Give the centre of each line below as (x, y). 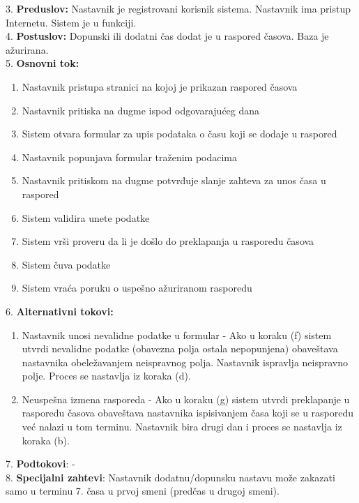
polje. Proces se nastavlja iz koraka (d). (106, 376)
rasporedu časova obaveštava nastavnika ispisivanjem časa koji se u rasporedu (188, 413)
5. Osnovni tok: (43, 63)
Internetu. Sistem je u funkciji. (71, 22)
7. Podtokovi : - (40, 464)
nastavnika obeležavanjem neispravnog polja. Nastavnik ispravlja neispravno (185, 362)
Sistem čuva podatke (66, 264)
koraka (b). (46, 440)
